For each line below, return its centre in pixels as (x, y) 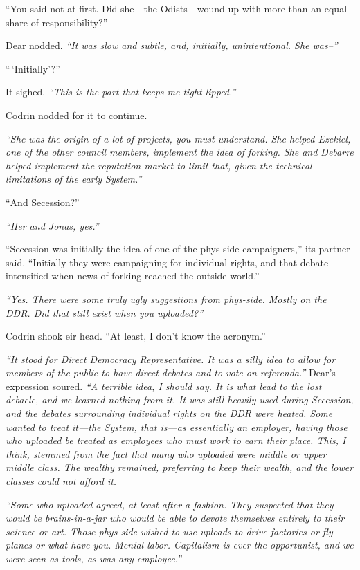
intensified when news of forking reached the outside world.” (133, 276)
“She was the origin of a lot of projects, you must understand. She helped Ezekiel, (178, 138)
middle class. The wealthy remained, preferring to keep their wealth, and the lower (180, 467)
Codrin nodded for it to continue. (76, 114)
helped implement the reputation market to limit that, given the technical (159, 165)
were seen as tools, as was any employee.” (93, 558)
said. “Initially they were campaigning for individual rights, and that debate (167, 262)
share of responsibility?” (57, 22)
